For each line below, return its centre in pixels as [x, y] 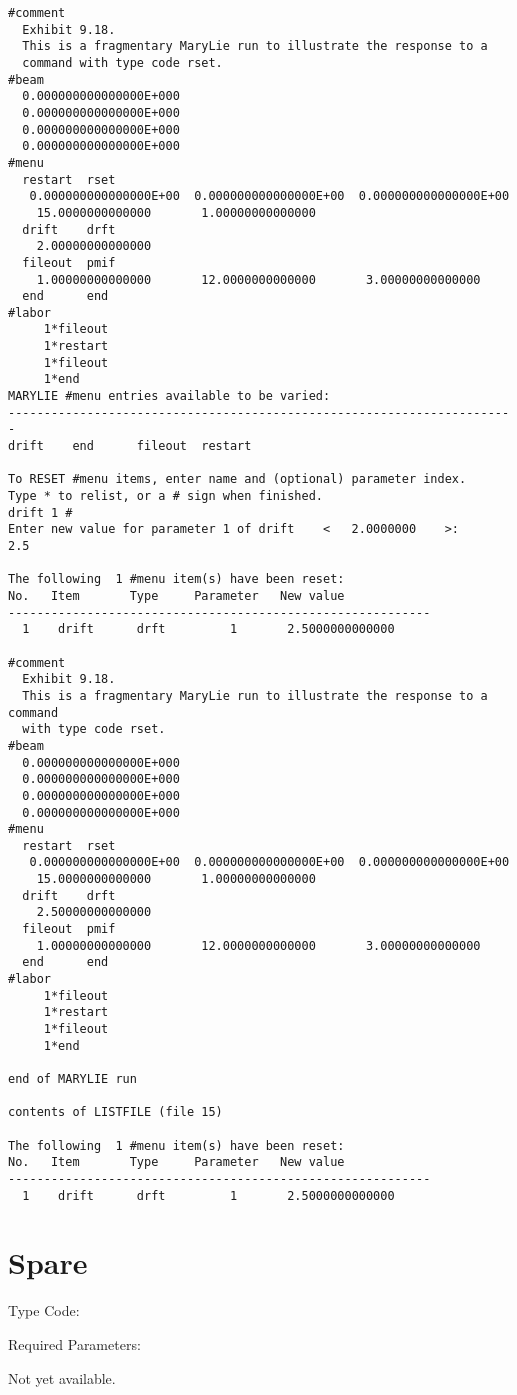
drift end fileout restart [130, 446]
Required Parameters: [74, 1343]
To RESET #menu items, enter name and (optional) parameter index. [237, 479]
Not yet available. [62, 1377]
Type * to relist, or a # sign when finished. [165, 496]
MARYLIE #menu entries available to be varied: [169, 396]
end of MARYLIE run [72, 1079]
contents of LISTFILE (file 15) [115, 1112]
